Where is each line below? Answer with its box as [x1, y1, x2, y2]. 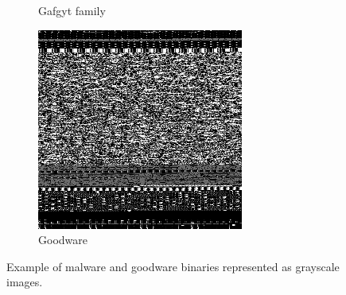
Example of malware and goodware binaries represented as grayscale [6, 258, 340, 274]
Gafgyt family [38, 2, 106, 18]
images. [6, 274, 43, 290]
